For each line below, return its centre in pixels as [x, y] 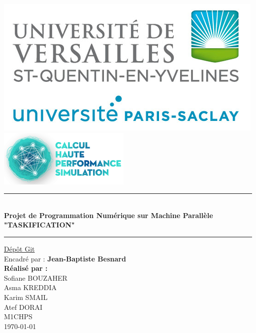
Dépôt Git [19, 248]
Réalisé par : [26, 268]
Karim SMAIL [26, 297]
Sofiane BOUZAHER [36, 277]
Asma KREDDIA [31, 287]
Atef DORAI [23, 307]
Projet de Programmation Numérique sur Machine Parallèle [109, 215]
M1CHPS [18, 316]
